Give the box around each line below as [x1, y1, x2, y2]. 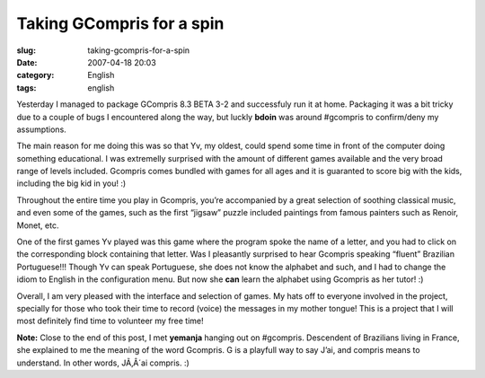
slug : [16, 45, 36, 56]
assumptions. [16, 124, 66, 135]
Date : [16, 57, 38, 67]
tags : [16, 82, 37, 93]
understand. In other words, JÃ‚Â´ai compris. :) [16, 357, 190, 368]
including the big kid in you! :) [16, 178, 127, 189]
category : [16, 70, 55, 81]
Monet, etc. [16, 220, 59, 231]
